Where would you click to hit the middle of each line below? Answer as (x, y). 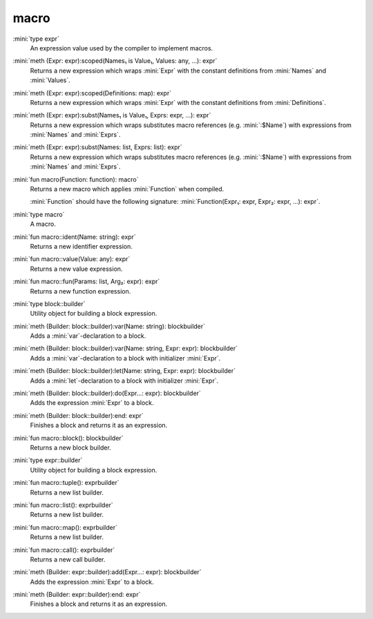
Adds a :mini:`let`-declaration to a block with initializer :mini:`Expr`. (124, 381)
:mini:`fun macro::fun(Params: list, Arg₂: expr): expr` (86, 282)
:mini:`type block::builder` (49, 303)
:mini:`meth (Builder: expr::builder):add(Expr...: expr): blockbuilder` (107, 572)
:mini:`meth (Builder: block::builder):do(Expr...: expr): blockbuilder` (107, 393)
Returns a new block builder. (71, 448)
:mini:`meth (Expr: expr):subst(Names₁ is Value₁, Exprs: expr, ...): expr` (112, 115)
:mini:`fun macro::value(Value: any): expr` (71, 259)
